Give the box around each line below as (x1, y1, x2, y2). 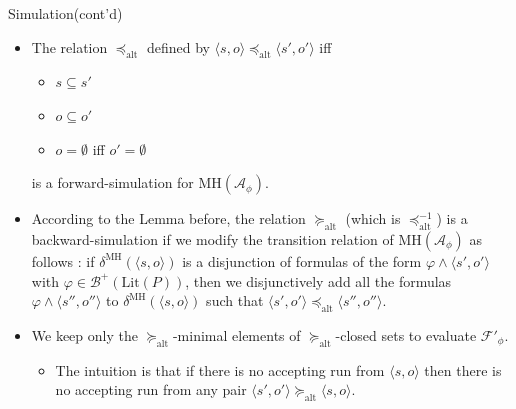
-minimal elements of (172, 324, 301, 345)
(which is (345, 208, 401, 229)
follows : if (31, 250, 95, 271)
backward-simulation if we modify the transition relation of (31, 228, 394, 249)
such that (206, 290, 264, 311)
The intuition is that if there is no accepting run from (55, 359, 385, 380)
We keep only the (31, 324, 138, 345)
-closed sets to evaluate (335, 324, 477, 345)
